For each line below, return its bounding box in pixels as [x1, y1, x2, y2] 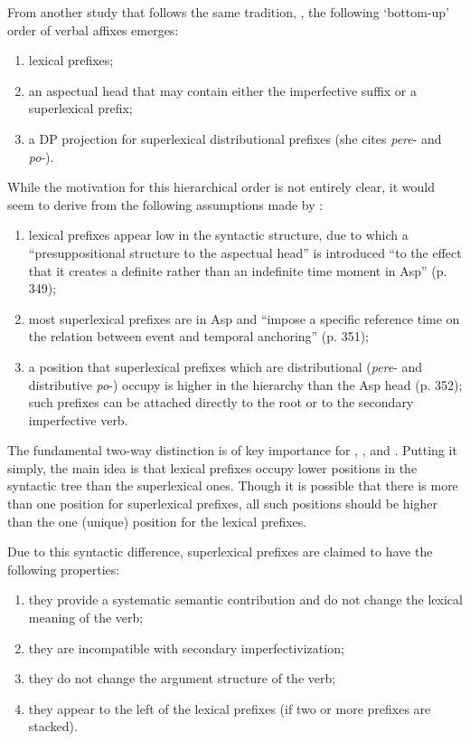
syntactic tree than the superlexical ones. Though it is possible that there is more [7, 476, 458, 495]
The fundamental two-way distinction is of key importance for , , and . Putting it [7, 441, 457, 460]
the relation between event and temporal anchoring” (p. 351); [28, 327, 369, 346]
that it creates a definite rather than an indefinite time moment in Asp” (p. [28, 261, 447, 280]
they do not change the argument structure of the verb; [28, 669, 336, 688]
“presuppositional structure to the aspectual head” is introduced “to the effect [28, 243, 462, 262]
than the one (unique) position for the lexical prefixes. [7, 511, 307, 530]
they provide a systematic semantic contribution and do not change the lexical [28, 590, 463, 609]
